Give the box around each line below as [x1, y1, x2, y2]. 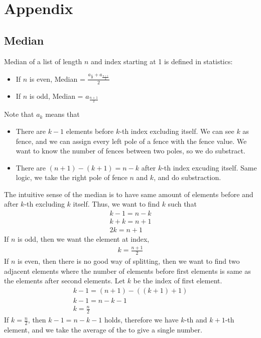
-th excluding [24, 199, 65, 209]
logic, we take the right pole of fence [16, 172, 127, 183]
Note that [4, 109, 34, 119]
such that [168, 199, 197, 209]
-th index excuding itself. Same [162, 162, 257, 173]
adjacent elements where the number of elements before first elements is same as [4, 265, 251, 276]
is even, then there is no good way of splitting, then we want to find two [18, 255, 240, 266]
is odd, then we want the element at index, [18, 234, 150, 244]
